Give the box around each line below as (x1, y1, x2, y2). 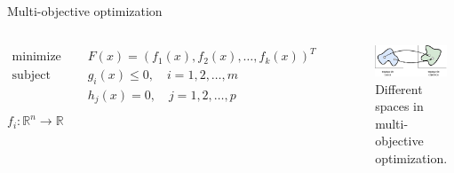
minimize (12, 51, 61, 64)
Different (375, 79, 423, 98)
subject (12, 69, 51, 83)
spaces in (375, 97, 424, 115)
